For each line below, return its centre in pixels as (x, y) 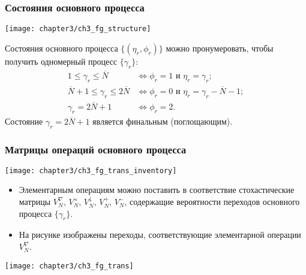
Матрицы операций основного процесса (96, 149)
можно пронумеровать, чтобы (220, 48)
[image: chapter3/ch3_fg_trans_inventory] (91, 170)
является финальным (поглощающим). (163, 121)
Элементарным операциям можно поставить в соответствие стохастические (157, 190)
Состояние (24, 121)
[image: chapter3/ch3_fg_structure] (78, 29)
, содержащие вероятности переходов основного (212, 202)
